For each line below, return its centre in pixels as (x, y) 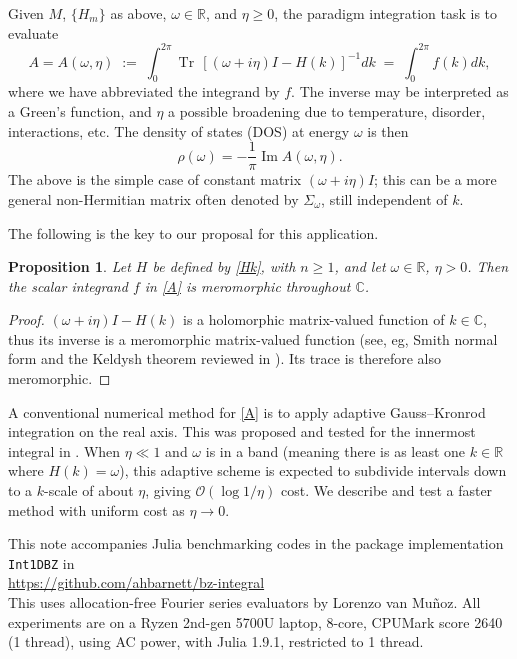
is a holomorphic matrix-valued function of (314, 319)
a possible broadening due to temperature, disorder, (327, 111)
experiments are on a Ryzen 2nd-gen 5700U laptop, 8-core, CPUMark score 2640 (255, 621)
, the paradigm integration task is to (386, 13)
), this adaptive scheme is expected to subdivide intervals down (313, 470)
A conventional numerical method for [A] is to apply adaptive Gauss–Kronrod (247, 411)
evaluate (33, 32)
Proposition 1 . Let (69, 266)
